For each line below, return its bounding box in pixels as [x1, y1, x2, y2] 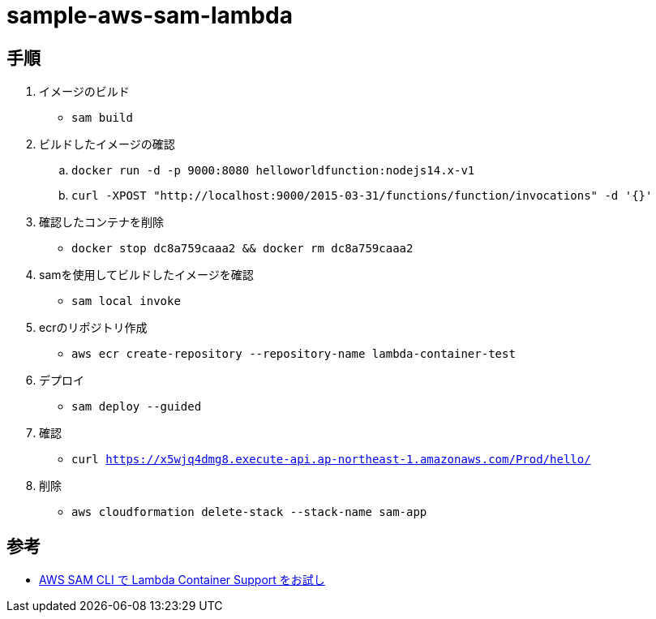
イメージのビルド [39, 84, 130, 99]
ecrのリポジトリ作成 [39, 320, 148, 335]
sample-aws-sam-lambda [6, 2, 293, 29]
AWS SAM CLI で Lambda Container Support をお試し [39, 573, 325, 587]
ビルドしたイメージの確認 [39, 137, 175, 152]
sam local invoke [71, 294, 181, 308]
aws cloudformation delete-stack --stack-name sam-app [71, 505, 427, 519]
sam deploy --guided [71, 400, 202, 414]
